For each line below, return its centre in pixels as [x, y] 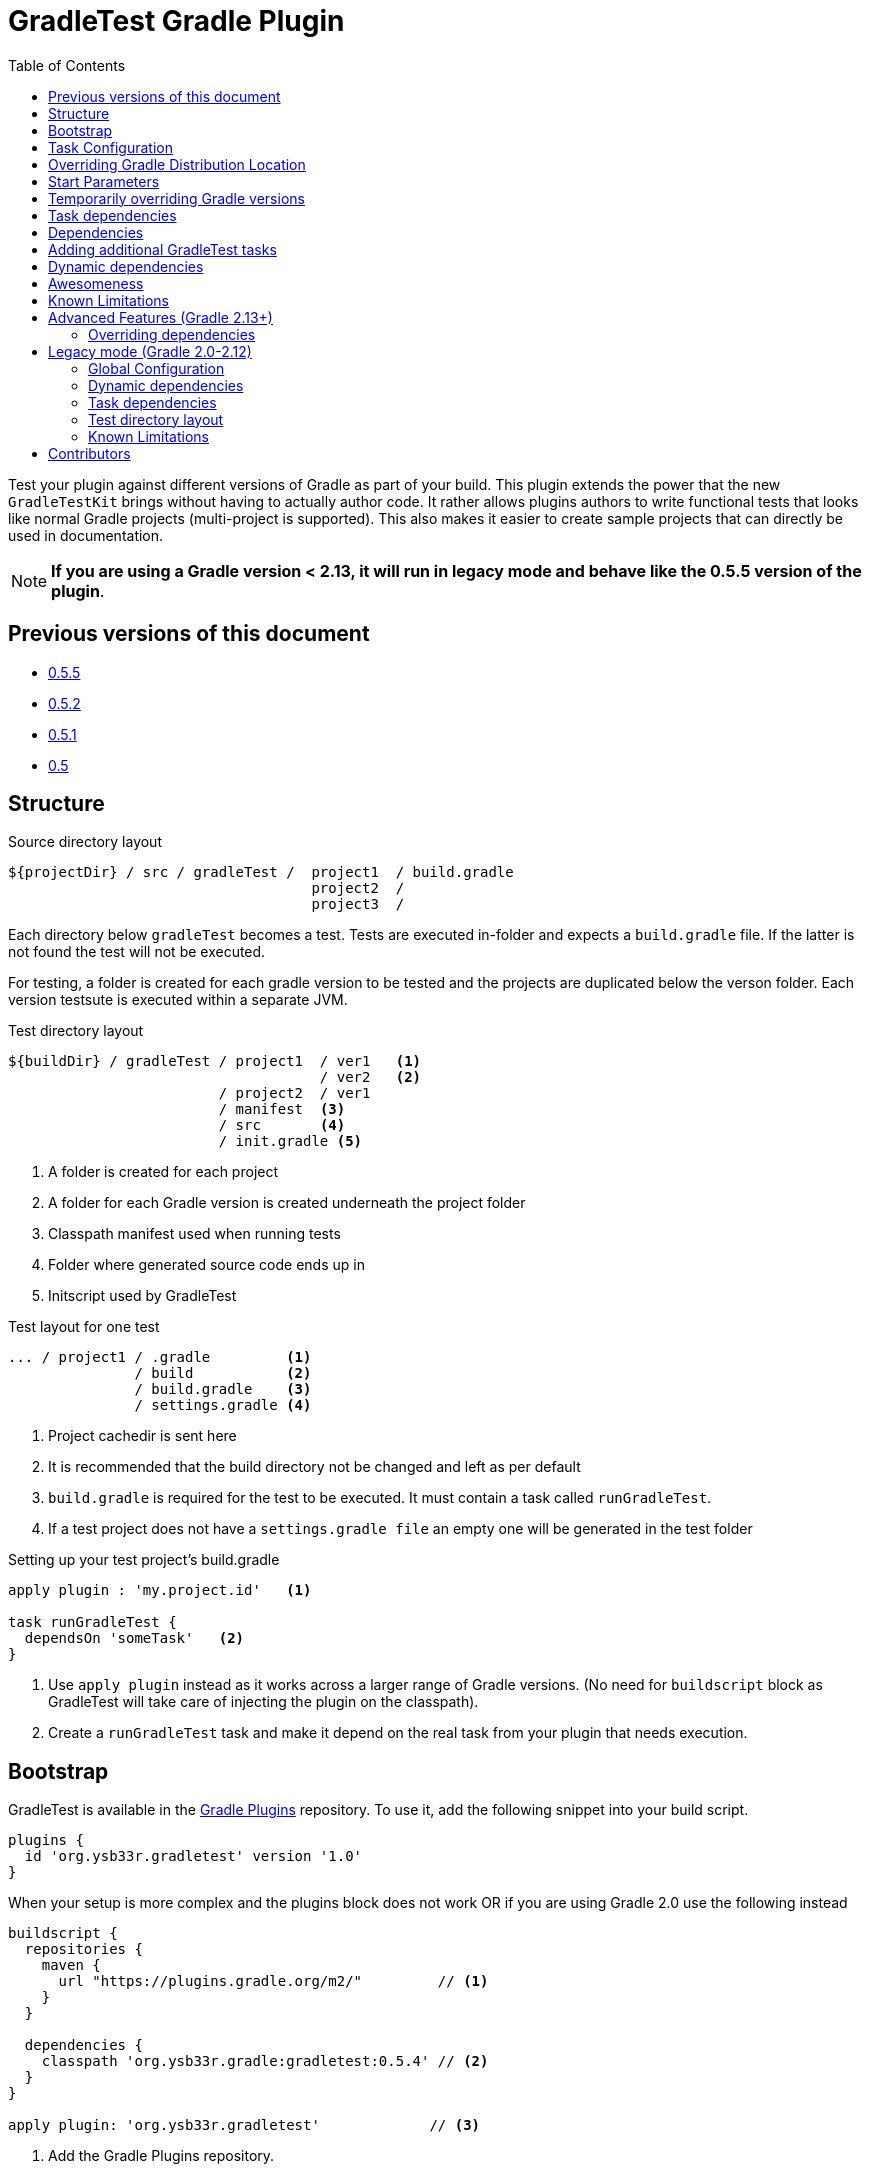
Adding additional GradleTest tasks [162, 249]
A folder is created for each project [163, 1172]
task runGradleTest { [92, 1622]
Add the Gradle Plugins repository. [161, 2156]
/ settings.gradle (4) [223, 1405]
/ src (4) [282, 1125]
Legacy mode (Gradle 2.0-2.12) [150, 351]
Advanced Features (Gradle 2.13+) [160, 317]
